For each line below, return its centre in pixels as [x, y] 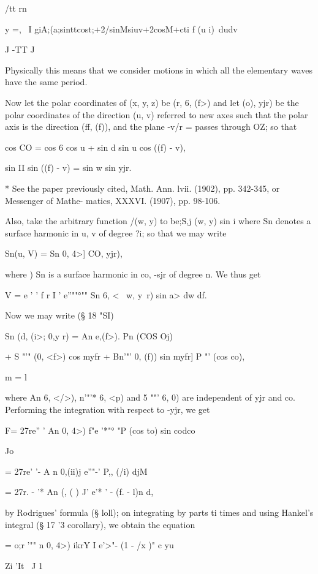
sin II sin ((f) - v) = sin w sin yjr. [68, 168]
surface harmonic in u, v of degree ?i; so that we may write [116, 232]
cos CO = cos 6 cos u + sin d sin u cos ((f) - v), [95, 147]
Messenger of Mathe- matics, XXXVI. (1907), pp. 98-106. [113, 200]
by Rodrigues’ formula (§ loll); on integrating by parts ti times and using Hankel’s [159, 512]
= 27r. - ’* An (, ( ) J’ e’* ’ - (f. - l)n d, [79, 492]
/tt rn [16, 8]
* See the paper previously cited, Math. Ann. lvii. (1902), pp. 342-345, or [142, 188]
